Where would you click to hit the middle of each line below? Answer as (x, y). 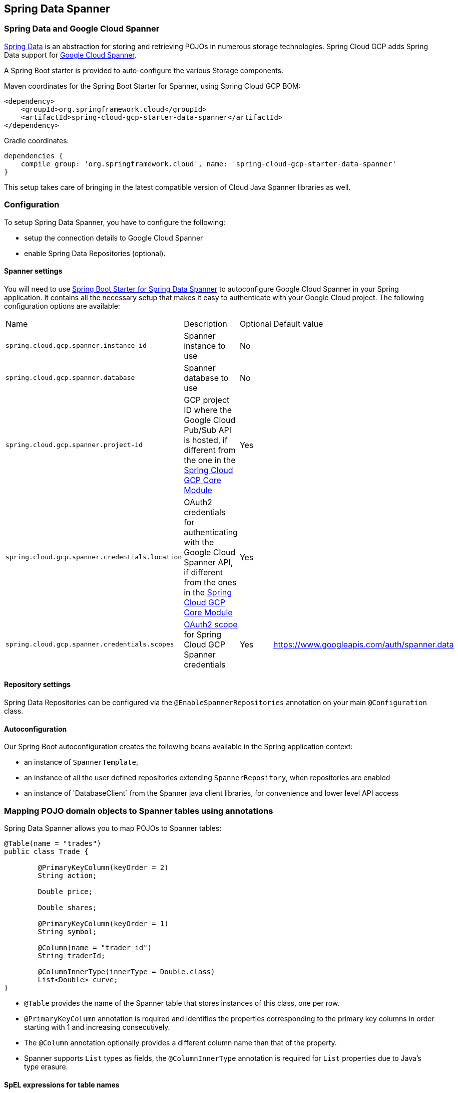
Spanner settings (33, 271)
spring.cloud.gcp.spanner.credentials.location (94, 557)
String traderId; (72, 955)
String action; (67, 875)
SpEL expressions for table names (62, 1084)
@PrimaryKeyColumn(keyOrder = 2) (103, 867)
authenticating (211, 532)
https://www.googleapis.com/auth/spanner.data (363, 644)
